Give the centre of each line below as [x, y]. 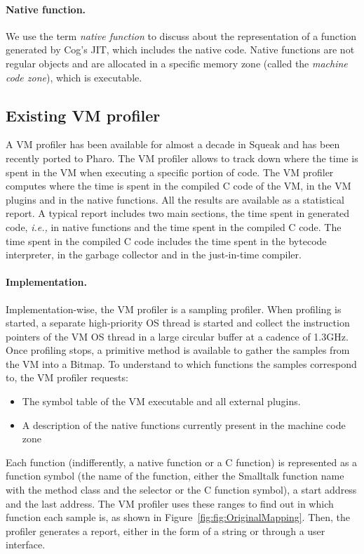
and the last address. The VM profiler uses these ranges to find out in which [170, 503]
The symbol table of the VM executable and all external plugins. [161, 401]
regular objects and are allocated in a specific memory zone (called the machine [177, 63]
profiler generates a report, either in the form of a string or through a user [166, 530]
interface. [26, 545]
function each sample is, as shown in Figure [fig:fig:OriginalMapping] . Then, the [178, 517]
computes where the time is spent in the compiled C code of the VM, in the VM [178, 186]
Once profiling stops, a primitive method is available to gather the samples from [178, 350]
